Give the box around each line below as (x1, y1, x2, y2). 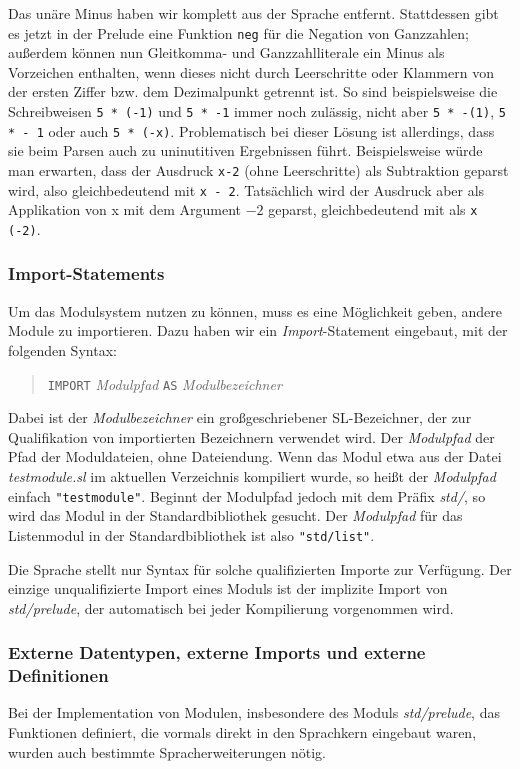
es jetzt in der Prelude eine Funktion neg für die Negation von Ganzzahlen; (8, 22, 469, 43)
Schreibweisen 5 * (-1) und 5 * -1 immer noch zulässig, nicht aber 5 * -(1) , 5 (8, 101, 506, 122)
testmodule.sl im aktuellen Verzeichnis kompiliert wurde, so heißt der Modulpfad (8, 466, 496, 486)
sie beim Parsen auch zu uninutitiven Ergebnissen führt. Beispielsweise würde (8, 140, 483, 161)
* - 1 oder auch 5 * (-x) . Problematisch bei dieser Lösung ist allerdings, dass (8, 120, 495, 141)
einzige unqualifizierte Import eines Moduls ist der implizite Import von (8, 578, 448, 599)
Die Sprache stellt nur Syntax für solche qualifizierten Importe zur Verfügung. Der (8, 558, 512, 579)
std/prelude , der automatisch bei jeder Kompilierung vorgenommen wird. (8, 597, 454, 618)
